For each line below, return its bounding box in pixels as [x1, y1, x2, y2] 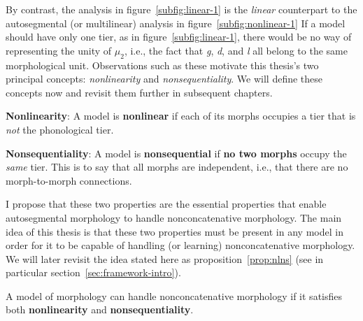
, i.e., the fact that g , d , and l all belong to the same [124, 43, 348, 57]
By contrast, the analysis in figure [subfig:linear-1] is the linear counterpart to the [6, 2, 357, 16]
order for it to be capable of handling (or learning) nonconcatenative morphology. [6, 238, 355, 252]
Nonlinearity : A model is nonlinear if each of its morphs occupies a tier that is [6, 108, 356, 123]
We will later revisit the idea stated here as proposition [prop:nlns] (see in [6, 251, 324, 266]
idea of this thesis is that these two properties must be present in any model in [6, 224, 343, 238]
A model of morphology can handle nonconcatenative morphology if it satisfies [6, 288, 342, 303]
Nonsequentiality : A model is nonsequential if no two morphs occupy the [6, 145, 347, 160]
